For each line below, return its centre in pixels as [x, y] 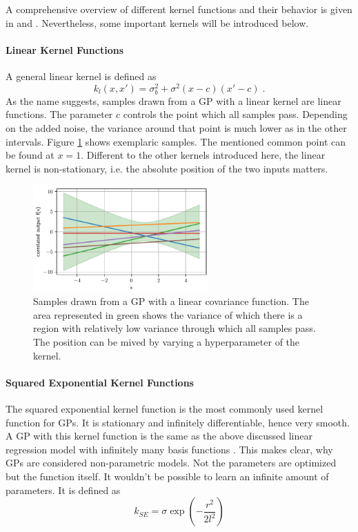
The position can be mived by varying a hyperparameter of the [167, 342]
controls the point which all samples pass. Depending [235, 114]
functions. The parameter [59, 114]
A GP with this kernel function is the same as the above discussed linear [159, 436]
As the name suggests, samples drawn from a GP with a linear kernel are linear [173, 100]
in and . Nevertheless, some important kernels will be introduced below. [157, 22]
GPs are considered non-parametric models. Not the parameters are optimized [171, 463]
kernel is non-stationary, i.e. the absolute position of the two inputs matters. [167, 168]
